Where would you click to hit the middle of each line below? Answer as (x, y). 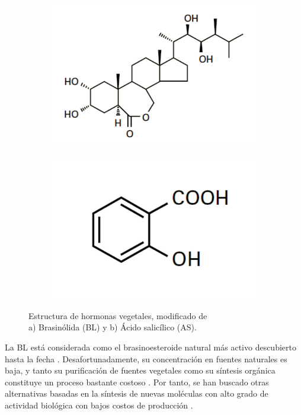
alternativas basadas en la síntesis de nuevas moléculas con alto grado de (137, 393)
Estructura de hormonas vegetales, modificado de (118, 315)
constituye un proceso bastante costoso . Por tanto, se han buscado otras (137, 382)
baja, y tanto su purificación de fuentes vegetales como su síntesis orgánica (140, 370)
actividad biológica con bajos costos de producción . (99, 405)
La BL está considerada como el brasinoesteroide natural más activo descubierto (150, 347)
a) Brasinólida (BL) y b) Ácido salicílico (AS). (113, 327)
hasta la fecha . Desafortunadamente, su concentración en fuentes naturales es (146, 358)
